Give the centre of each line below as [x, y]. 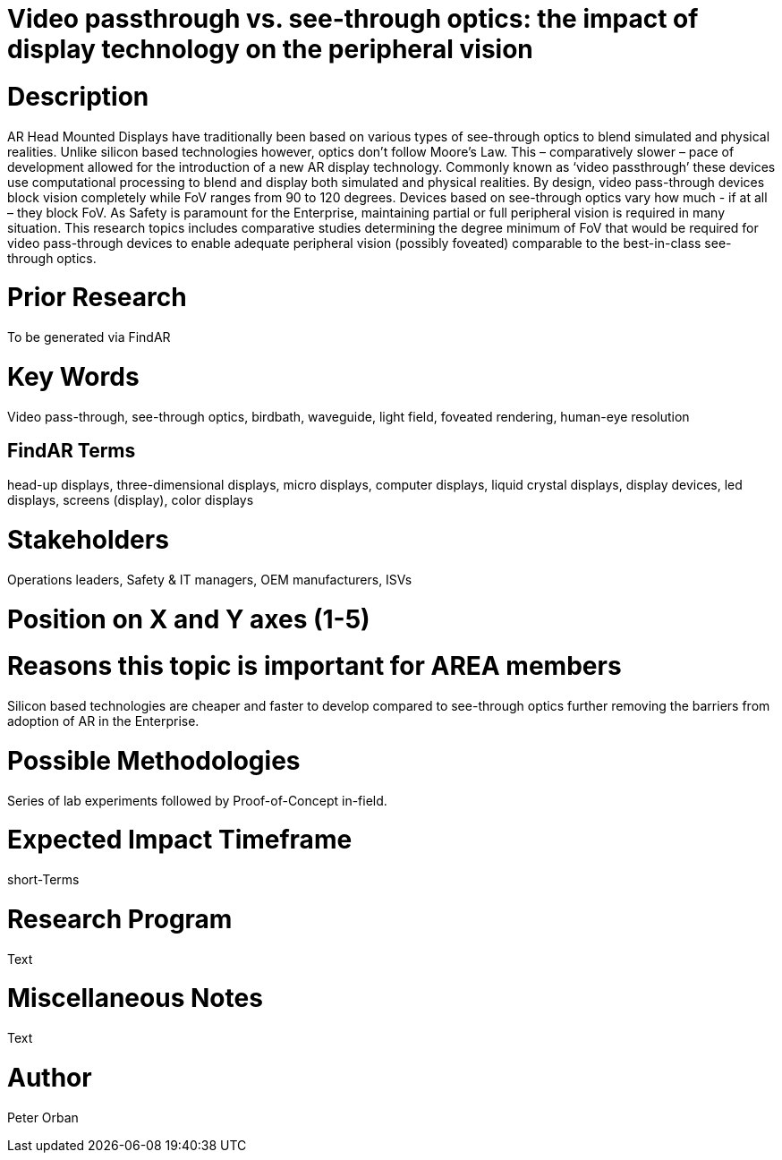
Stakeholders [88, 540]
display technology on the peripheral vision [270, 49]
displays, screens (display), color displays [131, 500]
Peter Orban [43, 1117]
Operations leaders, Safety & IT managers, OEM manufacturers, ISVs [210, 579]
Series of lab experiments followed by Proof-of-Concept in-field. [197, 800]
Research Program [120, 919]
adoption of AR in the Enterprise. [103, 721]
